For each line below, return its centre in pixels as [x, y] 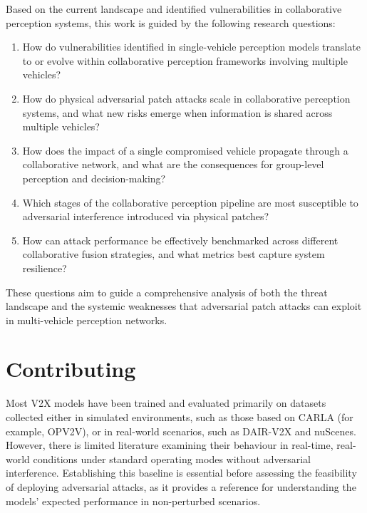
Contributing [71, 369]
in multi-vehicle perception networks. [87, 320]
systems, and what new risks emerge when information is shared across [177, 112]
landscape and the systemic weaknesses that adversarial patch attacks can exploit [184, 306]
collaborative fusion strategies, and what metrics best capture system [174, 254]
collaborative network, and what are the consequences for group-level [173, 164]
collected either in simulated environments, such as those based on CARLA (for [180, 417]
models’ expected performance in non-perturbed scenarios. [133, 501]
